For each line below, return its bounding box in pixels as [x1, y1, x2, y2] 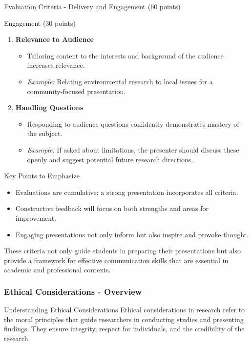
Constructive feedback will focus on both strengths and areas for [15, 203, 209, 213]
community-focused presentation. [27, 86, 126, 96]
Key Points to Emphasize [4, 171, 80, 181]
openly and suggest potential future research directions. [27, 154, 193, 164]
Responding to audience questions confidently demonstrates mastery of [27, 118, 239, 129]
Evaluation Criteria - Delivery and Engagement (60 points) [4, 1, 181, 11]
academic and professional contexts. [4, 265, 111, 275]
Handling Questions [15, 102, 84, 113]
